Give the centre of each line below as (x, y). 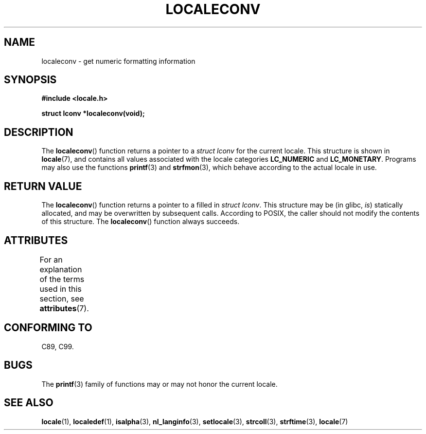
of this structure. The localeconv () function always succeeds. (141, 222)
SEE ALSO (29, 403)
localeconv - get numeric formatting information (118, 61)
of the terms (62, 279)
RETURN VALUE (43, 186)
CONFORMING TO (48, 328)
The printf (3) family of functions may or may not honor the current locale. (160, 384)
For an (51, 259)
